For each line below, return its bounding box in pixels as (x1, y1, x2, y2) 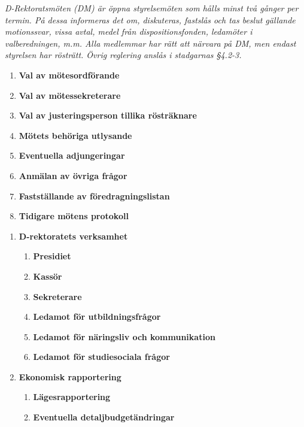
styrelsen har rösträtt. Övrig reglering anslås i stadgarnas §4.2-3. (5, 49, 242, 61)
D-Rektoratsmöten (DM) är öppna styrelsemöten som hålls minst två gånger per (5, 2, 299, 14)
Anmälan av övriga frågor (19, 169, 127, 181)
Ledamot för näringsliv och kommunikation (33, 330, 215, 343)
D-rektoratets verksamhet (19, 229, 128, 242)
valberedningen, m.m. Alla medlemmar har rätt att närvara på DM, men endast (5, 37, 296, 49)
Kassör (33, 269, 62, 282)
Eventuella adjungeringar (19, 149, 125, 162)
